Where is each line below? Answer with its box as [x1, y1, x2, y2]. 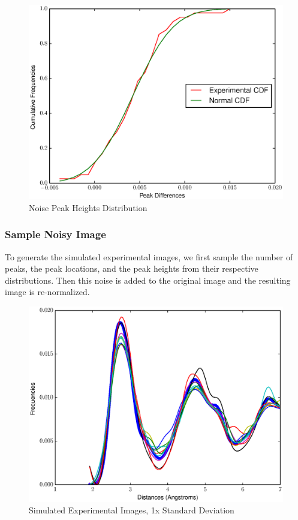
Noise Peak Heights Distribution [29, 201, 148, 214]
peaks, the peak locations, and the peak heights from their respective [5, 262, 258, 275]
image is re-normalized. [5, 285, 90, 298]
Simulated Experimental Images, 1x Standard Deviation [29, 504, 234, 516]
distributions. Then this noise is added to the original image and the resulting [5, 273, 291, 286]
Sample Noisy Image [5, 227, 106, 242]
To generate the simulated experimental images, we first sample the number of [5, 250, 293, 263]
